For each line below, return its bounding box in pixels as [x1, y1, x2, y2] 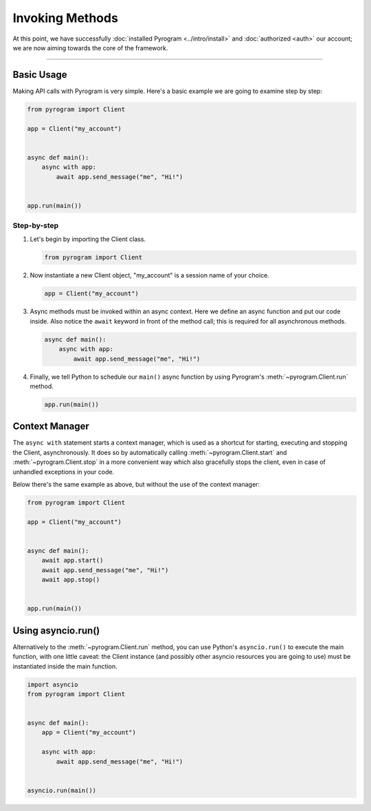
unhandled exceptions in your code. [12, 467, 115, 476]
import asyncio [27, 680, 78, 688]
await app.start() [41, 556, 104, 565]
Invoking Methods [12, 10, 118, 25]
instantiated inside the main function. [12, 662, 117, 671]
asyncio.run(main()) [27, 786, 96, 794]
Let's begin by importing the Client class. [30, 235, 146, 244]
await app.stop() [41, 576, 100, 584]
